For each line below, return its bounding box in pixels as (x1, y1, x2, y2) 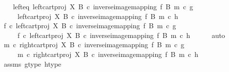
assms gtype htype (3, 58, 62, 69)
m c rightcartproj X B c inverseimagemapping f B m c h (17, 49, 199, 59)
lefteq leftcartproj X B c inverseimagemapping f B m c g (13, 1, 193, 11)
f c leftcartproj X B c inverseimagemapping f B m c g (3, 20, 176, 31)
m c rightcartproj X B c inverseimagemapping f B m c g (3, 39, 185, 50)
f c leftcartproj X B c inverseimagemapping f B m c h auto (17, 30, 225, 40)
